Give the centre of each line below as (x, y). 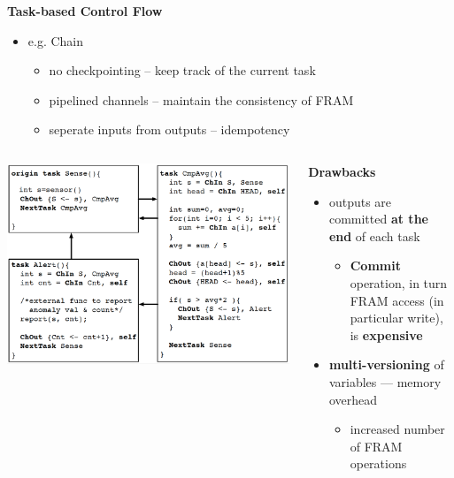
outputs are (360, 201)
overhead (353, 399)
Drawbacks (342, 171)
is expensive (386, 334)
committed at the (378, 219)
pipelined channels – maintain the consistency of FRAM (201, 99)
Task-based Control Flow (85, 11)
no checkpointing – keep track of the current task (182, 70)
